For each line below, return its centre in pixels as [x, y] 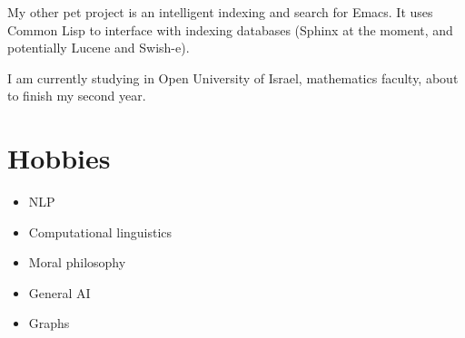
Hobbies [59, 158]
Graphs [49, 323]
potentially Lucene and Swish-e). [99, 48]
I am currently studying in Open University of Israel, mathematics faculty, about [233, 77]
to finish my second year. [77, 96]
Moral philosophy [77, 262]
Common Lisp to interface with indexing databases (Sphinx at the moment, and [230, 29]
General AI [59, 292]
